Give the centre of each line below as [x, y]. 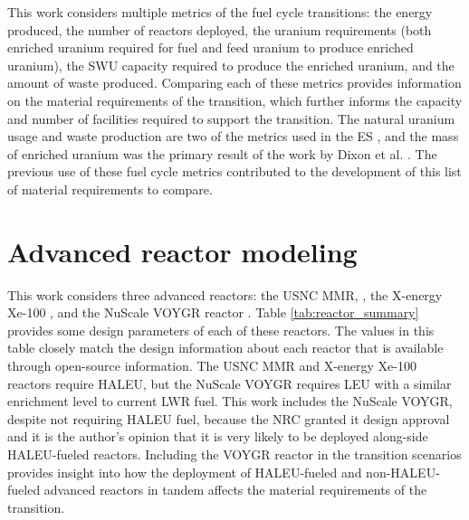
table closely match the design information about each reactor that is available [225, 348]
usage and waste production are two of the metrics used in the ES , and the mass [233, 136]
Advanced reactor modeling [182, 251]
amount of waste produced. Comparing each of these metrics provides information [234, 83]
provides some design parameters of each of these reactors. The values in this [221, 330]
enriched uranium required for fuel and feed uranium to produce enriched [211, 47]
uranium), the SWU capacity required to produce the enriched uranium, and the [231, 65]
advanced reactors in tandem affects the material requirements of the [235, 490]
